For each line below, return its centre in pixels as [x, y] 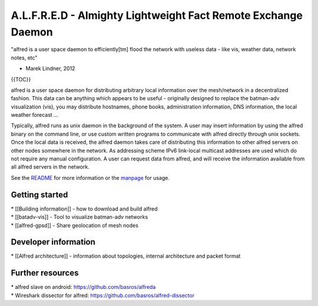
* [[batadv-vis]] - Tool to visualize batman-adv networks [79, 217]
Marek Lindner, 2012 [50, 68]
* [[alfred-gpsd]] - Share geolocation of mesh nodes [74, 225]
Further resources [45, 273]
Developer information [53, 242]
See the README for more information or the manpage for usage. [90, 177]
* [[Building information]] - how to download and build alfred [85, 209]
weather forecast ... [34, 115]
